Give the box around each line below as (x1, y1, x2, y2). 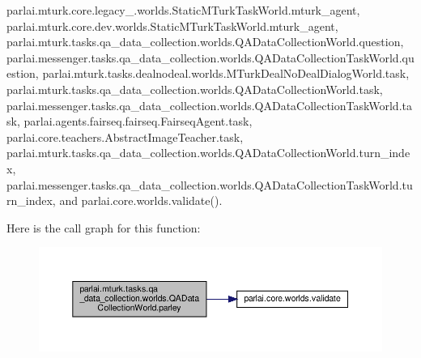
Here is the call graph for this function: (6, 219, 201, 236)
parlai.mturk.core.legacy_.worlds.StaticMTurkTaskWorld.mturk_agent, (6, 2, 360, 18)
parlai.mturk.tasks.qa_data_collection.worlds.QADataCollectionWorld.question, (6, 33, 404, 50)
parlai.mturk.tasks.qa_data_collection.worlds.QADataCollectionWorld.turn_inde (6, 144, 410, 161)
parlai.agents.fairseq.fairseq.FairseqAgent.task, (23, 113, 253, 130)
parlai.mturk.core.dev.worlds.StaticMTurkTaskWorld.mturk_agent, (6, 17, 338, 34)
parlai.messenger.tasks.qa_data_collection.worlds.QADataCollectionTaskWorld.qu (6, 49, 415, 66)
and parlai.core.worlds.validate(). (59, 192, 223, 209)
